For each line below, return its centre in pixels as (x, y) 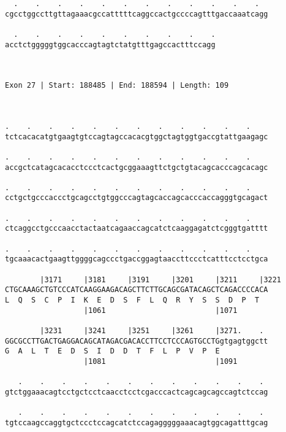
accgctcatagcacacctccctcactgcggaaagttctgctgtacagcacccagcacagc (137, 167)
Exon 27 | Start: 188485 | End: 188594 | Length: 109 (117, 86)
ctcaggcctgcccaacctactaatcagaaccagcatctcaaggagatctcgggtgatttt (137, 229)
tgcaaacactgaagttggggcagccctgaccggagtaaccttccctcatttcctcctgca (137, 259)
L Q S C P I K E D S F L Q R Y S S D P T (132, 300)
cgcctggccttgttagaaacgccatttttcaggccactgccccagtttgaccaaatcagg (137, 14)
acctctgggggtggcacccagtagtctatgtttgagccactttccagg (110, 44)
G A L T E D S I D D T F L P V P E (112, 351)
